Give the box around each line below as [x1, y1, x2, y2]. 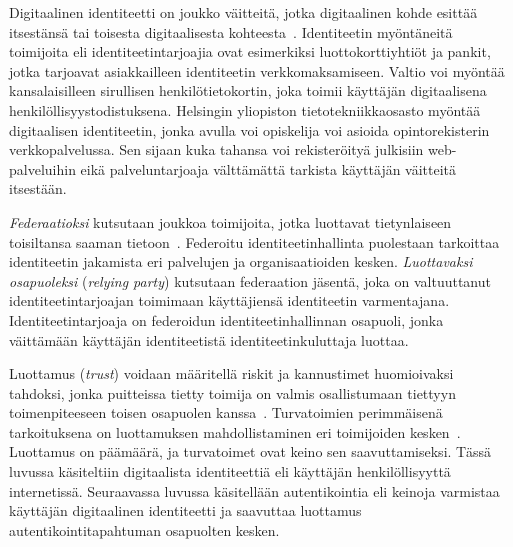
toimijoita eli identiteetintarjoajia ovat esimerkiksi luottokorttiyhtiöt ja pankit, [9, 41, 491, 62]
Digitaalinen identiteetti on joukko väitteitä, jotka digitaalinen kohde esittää [9, 2, 478, 22]
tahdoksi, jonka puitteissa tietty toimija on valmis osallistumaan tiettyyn [9, 382, 456, 403]
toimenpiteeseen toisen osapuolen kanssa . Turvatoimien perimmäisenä [9, 402, 443, 423]
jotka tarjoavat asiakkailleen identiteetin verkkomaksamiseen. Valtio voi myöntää [9, 60, 505, 81]
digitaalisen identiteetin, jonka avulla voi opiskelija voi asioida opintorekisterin [9, 119, 490, 140]
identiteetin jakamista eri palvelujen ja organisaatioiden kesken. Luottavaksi [9, 251, 473, 272]
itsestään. [9, 178, 67, 199]
